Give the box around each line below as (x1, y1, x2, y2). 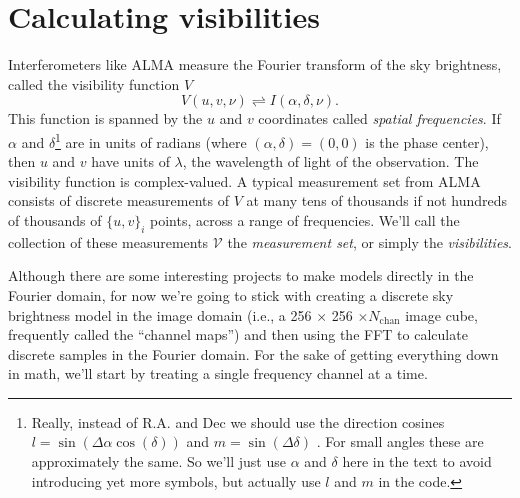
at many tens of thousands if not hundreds (246, 190, 508, 211)
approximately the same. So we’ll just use (31, 451, 286, 472)
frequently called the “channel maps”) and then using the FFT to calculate (8, 324, 468, 345)
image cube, (405, 304, 478, 325)
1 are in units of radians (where (55, 128, 247, 152)
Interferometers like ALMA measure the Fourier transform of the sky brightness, (8, 54, 502, 75)
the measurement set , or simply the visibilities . (227, 231, 512, 252)
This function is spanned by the (8, 108, 203, 129)
